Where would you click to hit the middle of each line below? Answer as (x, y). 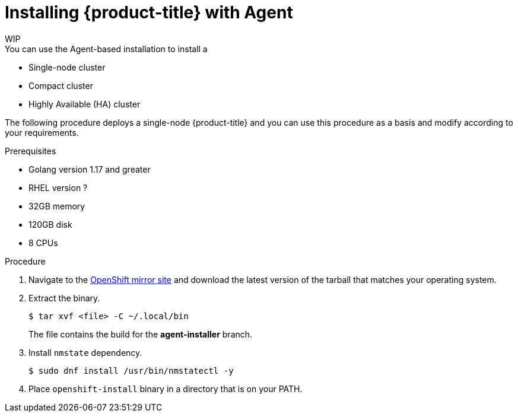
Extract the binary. (64, 298)
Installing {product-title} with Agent (149, 12)
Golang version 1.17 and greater (90, 169)
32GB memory (57, 206)
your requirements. (42, 132)
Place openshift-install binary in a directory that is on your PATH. (166, 389)
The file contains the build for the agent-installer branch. (141, 334)
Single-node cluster (67, 67)
